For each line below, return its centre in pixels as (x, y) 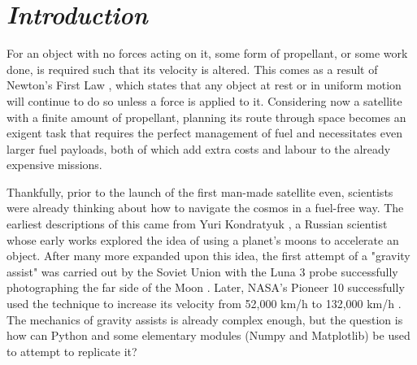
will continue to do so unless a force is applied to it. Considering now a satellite (204, 100)
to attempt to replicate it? (72, 351)
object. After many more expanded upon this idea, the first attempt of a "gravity (208, 256)
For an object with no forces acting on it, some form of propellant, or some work (207, 53)
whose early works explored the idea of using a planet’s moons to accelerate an (203, 239)
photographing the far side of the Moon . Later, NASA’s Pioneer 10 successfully (206, 287)
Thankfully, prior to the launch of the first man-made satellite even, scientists (200, 191)
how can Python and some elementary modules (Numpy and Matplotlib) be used (208, 335)
